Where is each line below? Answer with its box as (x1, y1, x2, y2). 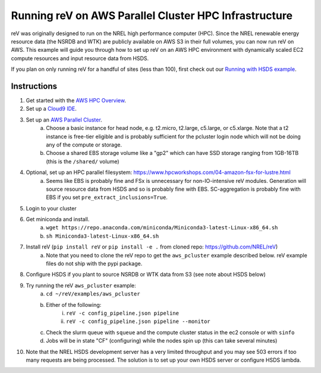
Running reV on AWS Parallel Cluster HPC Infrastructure (11, 9, 293, 22)
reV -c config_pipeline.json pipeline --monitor (66, 318, 210, 325)
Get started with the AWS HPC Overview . (26, 97, 126, 104)
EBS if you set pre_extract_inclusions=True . (46, 194, 168, 201)
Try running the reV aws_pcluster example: (26, 282, 136, 289)
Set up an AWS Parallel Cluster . (26, 116, 102, 123)
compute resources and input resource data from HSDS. (11, 54, 149, 62)
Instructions (11, 81, 58, 91)
